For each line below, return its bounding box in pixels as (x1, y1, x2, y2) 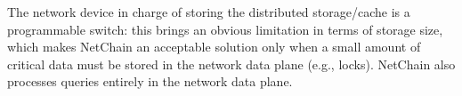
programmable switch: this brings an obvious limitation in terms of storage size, (7, 20, 443, 38)
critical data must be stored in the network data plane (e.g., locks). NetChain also (7, 54, 456, 73)
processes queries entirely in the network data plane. (7, 72, 293, 91)
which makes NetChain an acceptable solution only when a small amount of (7, 37, 421, 56)
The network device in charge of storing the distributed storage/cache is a (7, 3, 410, 20)
